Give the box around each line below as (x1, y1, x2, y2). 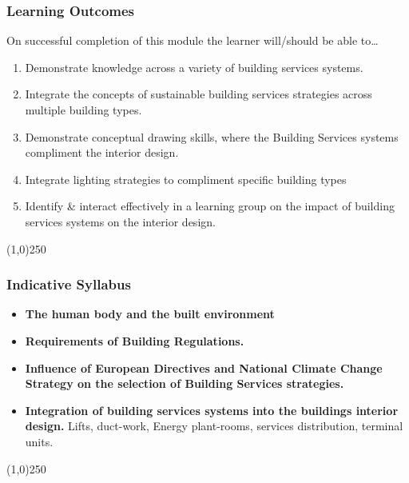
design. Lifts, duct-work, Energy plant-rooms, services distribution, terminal (25, 417, 403, 434)
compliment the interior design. (25, 144, 179, 161)
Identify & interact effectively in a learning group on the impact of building (25, 198, 395, 214)
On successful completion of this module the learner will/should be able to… (6, 32, 379, 49)
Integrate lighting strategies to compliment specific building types (25, 170, 347, 187)
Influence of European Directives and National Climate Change (25, 359, 383, 376)
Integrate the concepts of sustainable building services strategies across (25, 86, 372, 102)
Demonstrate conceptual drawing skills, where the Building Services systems (25, 128, 399, 145)
